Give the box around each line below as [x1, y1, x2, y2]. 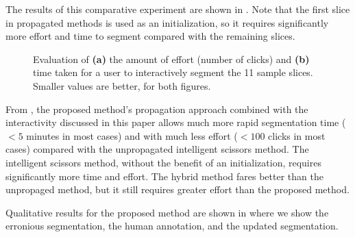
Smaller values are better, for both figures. [33, 78, 211, 92]
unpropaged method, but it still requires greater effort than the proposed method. [5, 182, 350, 197]
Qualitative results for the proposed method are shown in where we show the [5, 205, 329, 219]
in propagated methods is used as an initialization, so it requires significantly [5, 15, 329, 29]
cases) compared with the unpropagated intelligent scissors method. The [5, 142, 309, 156]
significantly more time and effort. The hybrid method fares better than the [5, 169, 323, 183]
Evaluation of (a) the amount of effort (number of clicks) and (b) [33, 51, 310, 66]
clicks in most [268, 128, 326, 142]
